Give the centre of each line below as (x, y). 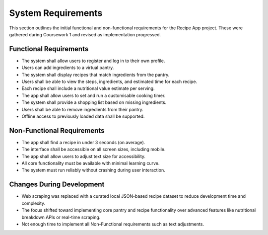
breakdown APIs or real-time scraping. (61, 217)
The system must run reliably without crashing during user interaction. (94, 170)
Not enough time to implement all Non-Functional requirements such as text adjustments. (113, 224)
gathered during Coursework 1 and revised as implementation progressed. (85, 34)
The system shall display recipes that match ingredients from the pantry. (96, 75)
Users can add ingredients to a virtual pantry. (68, 68)
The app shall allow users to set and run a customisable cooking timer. (94, 95)
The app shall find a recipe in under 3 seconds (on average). (83, 142)
